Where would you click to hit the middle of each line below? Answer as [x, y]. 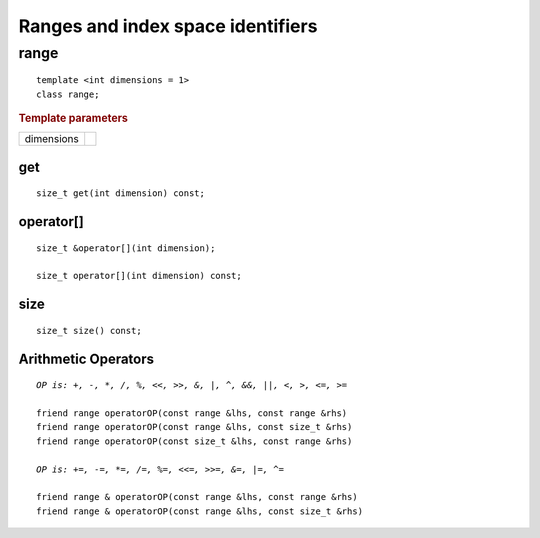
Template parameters [73, 118]
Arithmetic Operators [86, 358]
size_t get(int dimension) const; [120, 193]
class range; [68, 94]
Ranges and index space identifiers [168, 26]
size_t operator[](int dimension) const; [139, 276]
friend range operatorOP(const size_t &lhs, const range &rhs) [194, 441]
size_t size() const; [89, 330]
